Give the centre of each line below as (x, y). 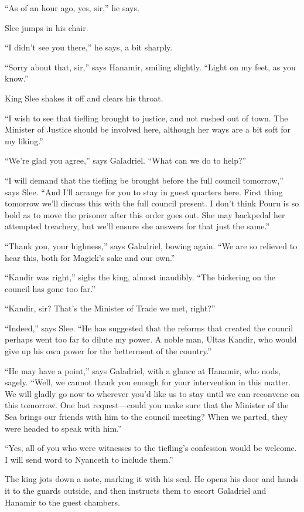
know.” (17, 78)
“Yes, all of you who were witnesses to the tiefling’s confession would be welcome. (151, 448)
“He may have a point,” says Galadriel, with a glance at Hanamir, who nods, (143, 370)
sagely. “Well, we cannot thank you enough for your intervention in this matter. (148, 382)
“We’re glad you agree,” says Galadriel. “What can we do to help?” (126, 160)
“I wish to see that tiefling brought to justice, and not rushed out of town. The (146, 118)
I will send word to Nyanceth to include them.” (89, 459)
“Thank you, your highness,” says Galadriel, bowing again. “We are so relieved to (151, 245)
